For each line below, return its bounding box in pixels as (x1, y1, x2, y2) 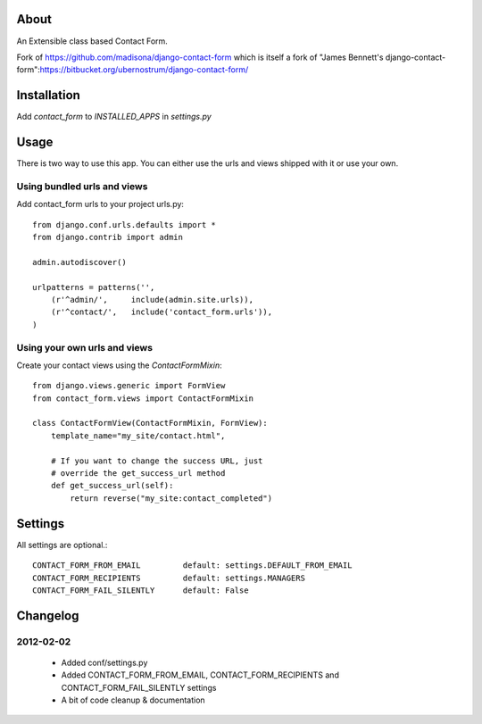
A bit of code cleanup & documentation (61, 695, 205, 705)
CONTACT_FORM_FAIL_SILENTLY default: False (32, 585, 249, 595)
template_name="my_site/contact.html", (50, 430, 226, 441)
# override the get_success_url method (50, 469, 226, 479)
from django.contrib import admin (32, 232, 183, 243)
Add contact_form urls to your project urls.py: (16, 199, 185, 210)
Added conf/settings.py (61, 657, 148, 668)
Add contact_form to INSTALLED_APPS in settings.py (16, 112, 212, 122)
